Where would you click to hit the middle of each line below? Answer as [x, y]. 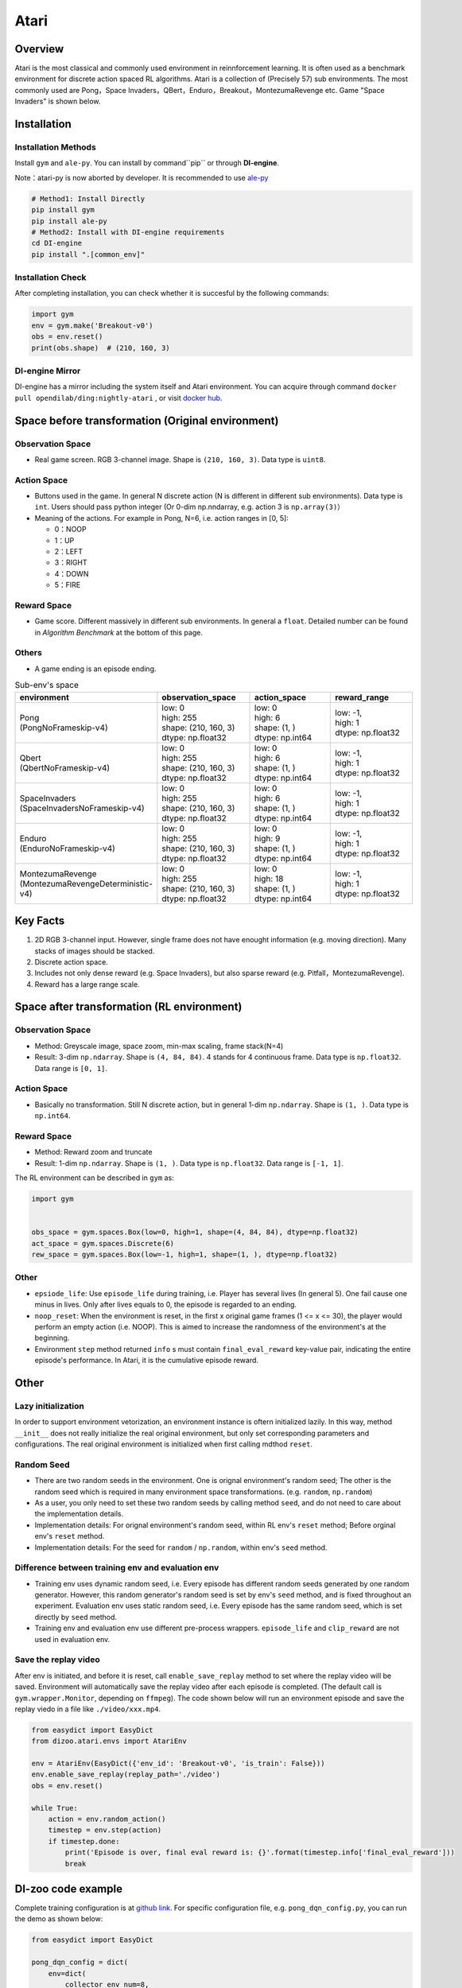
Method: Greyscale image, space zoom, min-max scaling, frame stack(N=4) [159, 1046]
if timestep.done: [84, 1841]
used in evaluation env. [72, 1639]
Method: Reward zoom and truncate [93, 1152]
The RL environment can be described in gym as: [94, 1178]
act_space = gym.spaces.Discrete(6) [103, 1243]
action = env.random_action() [107, 1819]
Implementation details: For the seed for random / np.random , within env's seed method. [181, 1547]
